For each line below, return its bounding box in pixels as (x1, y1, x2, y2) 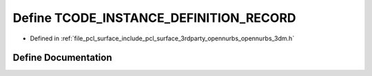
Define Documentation (12, 52, 112, 64)
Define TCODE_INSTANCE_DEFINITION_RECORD (12, 10, 296, 25)
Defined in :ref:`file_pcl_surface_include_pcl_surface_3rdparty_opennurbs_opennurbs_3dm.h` (30, 34, 295, 42)
